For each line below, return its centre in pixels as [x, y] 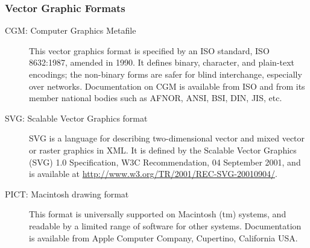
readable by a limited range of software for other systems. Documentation [165, 225]
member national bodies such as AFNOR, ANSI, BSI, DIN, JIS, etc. [156, 98]
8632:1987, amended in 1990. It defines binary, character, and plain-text [162, 62]
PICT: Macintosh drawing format [67, 194]
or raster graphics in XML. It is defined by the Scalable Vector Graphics [163, 150]
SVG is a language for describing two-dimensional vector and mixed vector [167, 138]
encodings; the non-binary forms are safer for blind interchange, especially [166, 74]
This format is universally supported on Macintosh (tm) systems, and [158, 214]
